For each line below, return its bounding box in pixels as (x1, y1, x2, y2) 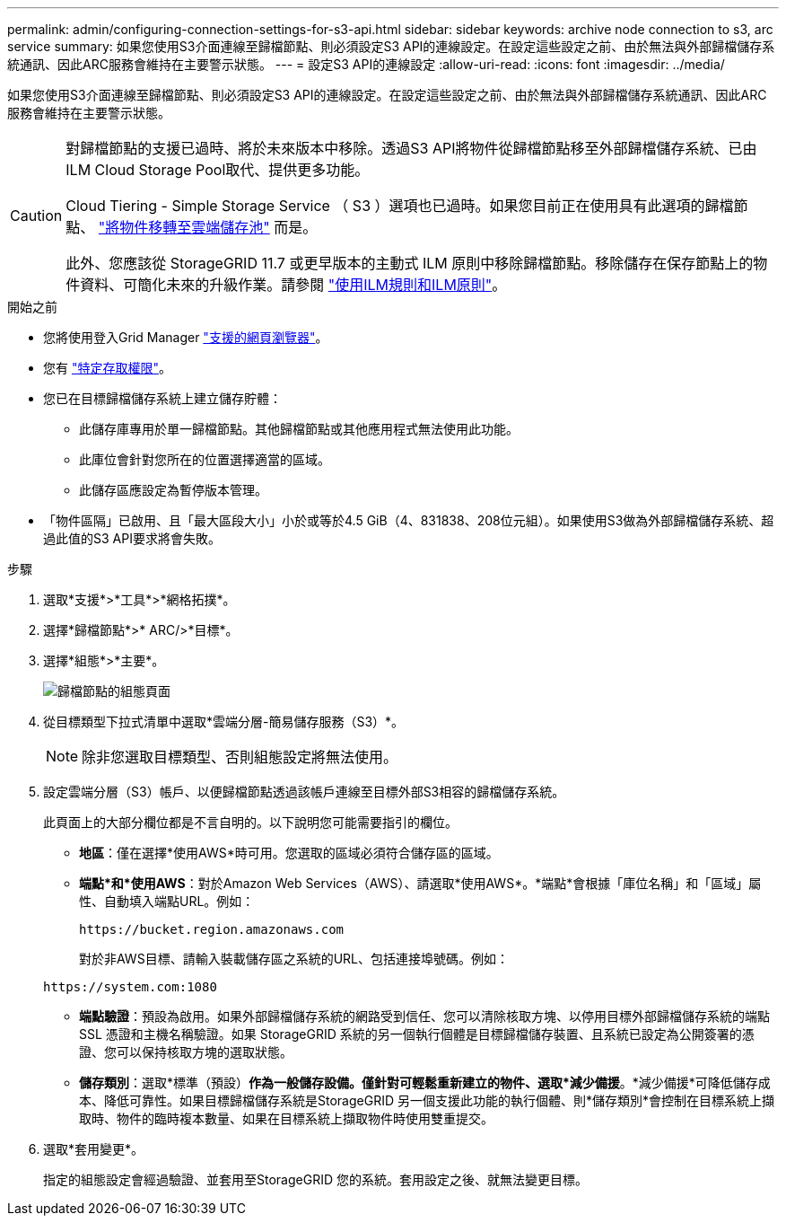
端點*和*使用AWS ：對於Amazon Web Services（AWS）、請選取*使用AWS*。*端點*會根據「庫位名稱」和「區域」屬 (79, 875, 762, 891)
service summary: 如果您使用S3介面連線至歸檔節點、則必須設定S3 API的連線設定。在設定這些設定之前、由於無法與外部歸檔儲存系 (7, 39, 775, 54)
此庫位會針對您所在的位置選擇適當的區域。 (79, 452, 330, 467)
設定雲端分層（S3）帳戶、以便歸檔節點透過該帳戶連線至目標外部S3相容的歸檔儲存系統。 (43, 784, 565, 799)
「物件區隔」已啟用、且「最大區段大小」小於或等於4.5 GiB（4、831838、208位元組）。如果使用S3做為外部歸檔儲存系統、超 (43, 513, 774, 528)
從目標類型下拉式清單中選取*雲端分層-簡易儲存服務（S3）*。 (43, 714, 405, 729)
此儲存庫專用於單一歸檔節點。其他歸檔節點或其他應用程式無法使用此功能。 (79, 421, 519, 436)
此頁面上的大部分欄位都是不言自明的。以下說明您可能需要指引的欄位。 (43, 814, 458, 830)
